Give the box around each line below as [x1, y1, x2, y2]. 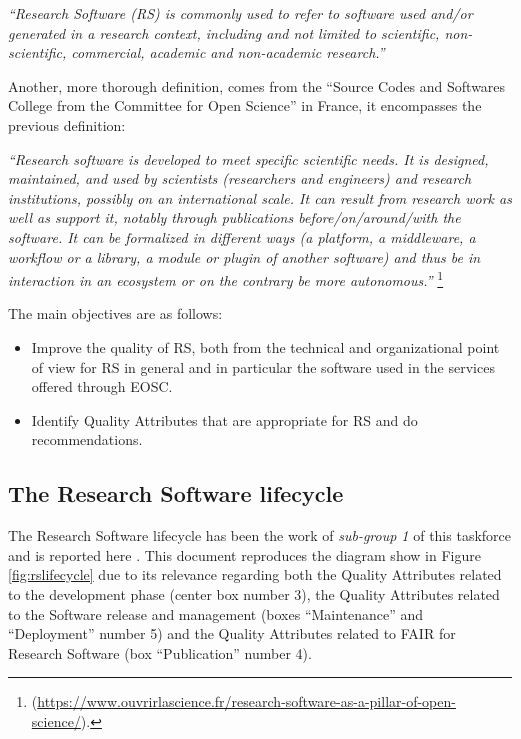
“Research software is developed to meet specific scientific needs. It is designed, [8, 148, 489, 169]
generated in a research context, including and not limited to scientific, [8, 22, 440, 43]
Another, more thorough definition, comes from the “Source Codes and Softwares [8, 75, 506, 96]
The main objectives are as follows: [8, 303, 223, 324]
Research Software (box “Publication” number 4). [8, 642, 312, 663]
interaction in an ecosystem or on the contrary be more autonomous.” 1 [8, 267, 444, 290]
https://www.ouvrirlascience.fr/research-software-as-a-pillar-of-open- [37, 691, 456, 712]
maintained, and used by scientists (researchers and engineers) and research [8, 168, 472, 189]
